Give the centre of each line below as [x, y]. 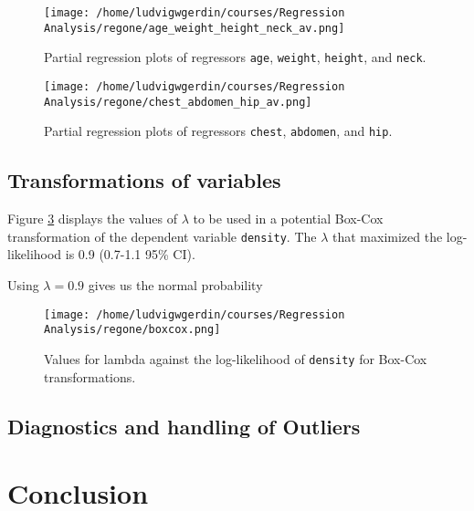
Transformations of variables [144, 180]
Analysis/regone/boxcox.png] [132, 330]
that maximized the [388, 236]
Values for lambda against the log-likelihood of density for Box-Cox [236, 358]
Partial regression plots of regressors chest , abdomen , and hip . [218, 131]
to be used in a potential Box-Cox [288, 219]
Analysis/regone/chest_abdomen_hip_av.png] [178, 102]
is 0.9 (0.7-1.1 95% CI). [130, 254]
